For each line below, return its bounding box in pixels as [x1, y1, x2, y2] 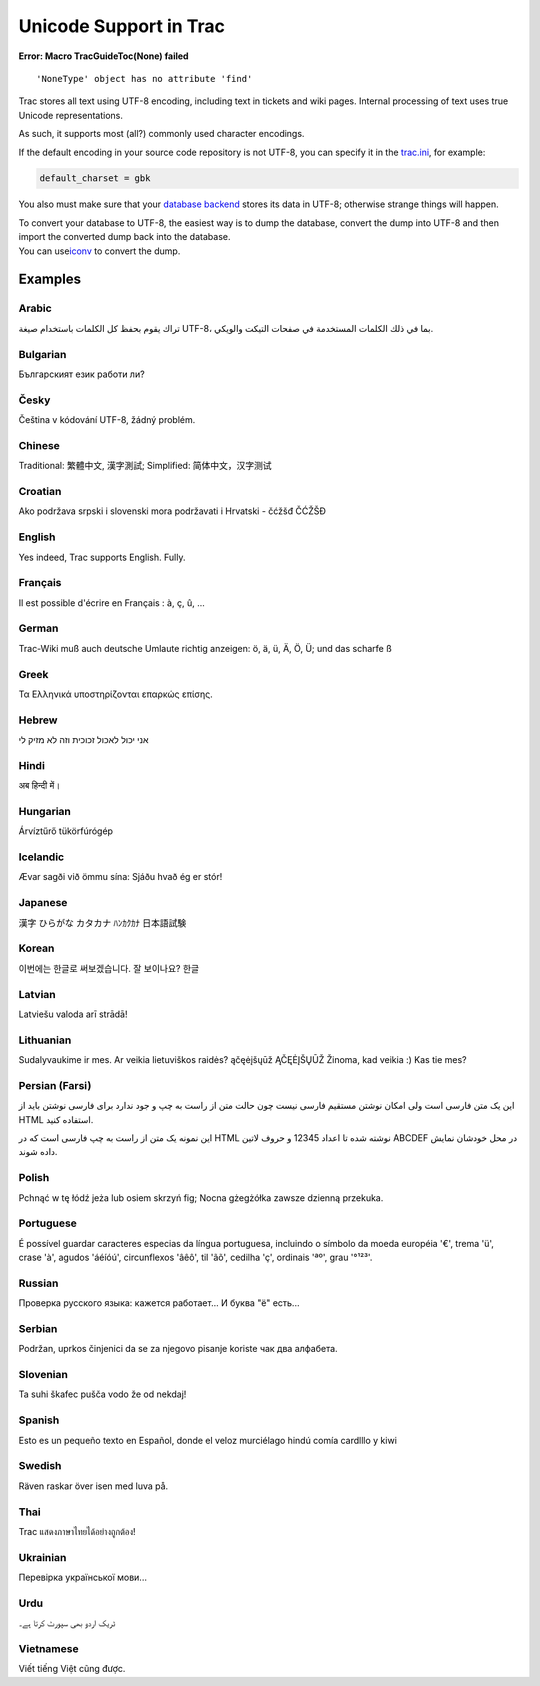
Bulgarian [18, 347, 67, 361]
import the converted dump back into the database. [18, 231, 231, 243]
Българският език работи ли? [18, 368, 145, 380]
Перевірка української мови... [18, 1571, 147, 1584]
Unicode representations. [18, 109, 124, 121]
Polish [18, 1171, 50, 1185]
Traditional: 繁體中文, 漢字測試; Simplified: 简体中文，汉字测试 [18, 460, 272, 472]
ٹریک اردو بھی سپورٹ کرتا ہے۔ [18, 1617, 116, 1629]
